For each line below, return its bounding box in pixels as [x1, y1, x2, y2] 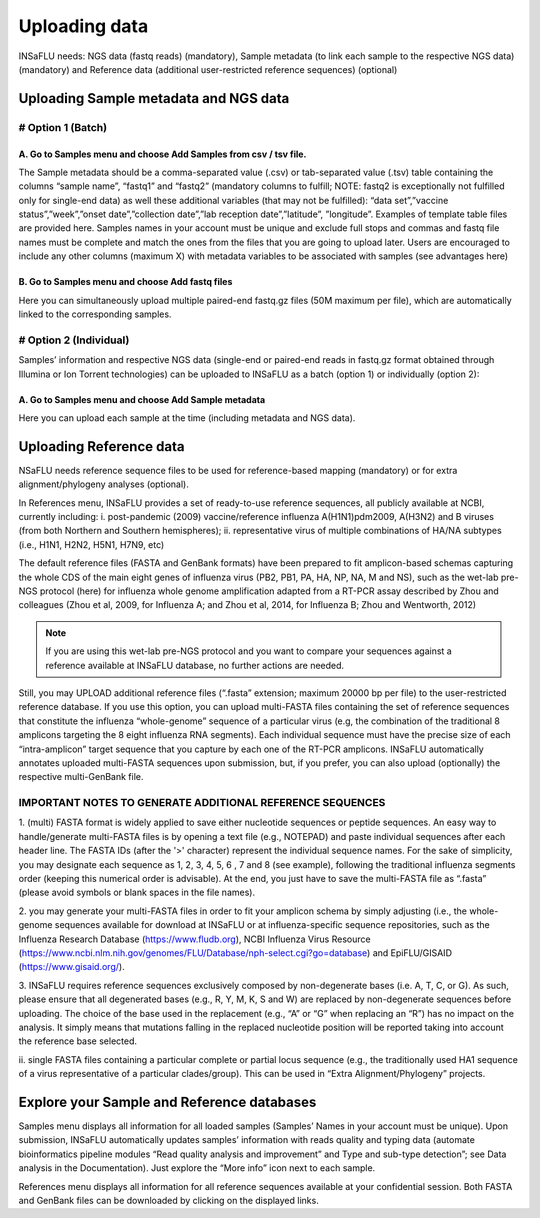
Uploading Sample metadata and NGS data [18, 90, 290, 107]
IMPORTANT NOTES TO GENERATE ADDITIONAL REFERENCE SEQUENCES [18, 796, 386, 810]
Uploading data [18, 15, 149, 37]
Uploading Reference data [18, 438, 185, 455]
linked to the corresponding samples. [18, 308, 172, 320]
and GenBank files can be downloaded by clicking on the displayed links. [18, 1194, 319, 1206]
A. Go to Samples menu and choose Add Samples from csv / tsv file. [18, 148, 307, 160]
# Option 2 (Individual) [18, 333, 130, 347]
